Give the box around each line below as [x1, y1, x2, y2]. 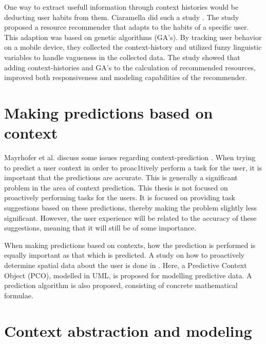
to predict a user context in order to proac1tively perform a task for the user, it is [4, 162, 262, 173]
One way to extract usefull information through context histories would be [4, 2, 239, 12]
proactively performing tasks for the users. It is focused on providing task [4, 192, 235, 203]
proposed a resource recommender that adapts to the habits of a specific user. [4, 22, 249, 32]
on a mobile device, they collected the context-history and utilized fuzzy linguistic [4, 42, 262, 52]
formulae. [4, 290, 33, 300]
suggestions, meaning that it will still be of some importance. [4, 222, 197, 233]
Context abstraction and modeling [4, 320, 252, 341]
